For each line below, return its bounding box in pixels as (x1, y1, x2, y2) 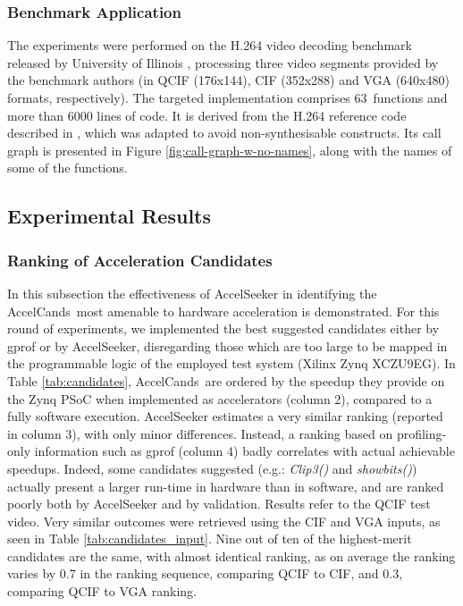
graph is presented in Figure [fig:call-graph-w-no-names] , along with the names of (7, 140, 452, 159)
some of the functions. (7, 158, 128, 177)
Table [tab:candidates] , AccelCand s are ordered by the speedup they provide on (7, 371, 445, 390)
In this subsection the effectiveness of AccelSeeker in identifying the (7, 283, 377, 302)
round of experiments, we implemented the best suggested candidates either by (7, 319, 440, 338)
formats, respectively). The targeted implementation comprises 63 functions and (7, 88, 448, 106)
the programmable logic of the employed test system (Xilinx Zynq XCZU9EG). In (7, 354, 456, 373)
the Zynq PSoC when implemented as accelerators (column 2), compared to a (7, 389, 433, 408)
